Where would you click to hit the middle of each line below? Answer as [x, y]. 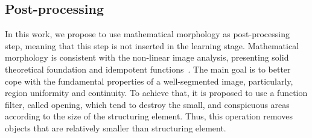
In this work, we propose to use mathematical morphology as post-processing [147, 34]
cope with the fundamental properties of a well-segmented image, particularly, [149, 81]
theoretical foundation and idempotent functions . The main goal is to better [148, 69]
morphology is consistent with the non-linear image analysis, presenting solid [147, 57]
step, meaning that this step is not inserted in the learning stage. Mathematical [152, 45]
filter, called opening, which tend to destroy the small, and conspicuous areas [147, 104]
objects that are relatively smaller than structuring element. [116, 127]
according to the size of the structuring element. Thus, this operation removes [149, 116]
